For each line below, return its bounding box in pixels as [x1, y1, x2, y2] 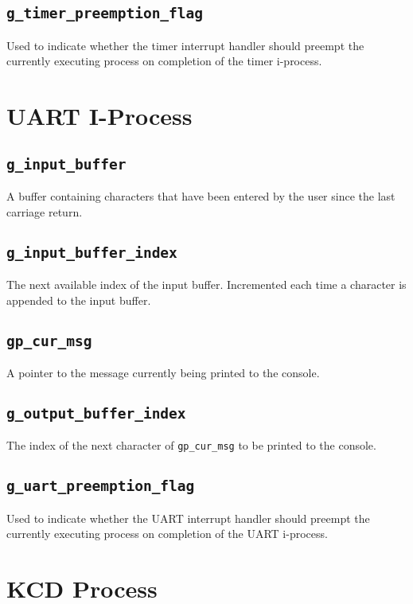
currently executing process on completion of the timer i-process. [6, 53, 322, 69]
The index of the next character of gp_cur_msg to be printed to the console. [6, 437, 376, 454]
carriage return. [6, 203, 83, 220]
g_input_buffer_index [6, 244, 177, 261]
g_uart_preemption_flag [6, 477, 195, 495]
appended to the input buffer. [6, 291, 151, 308]
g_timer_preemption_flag [6, 5, 204, 22]
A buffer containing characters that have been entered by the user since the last [6, 188, 395, 205]
